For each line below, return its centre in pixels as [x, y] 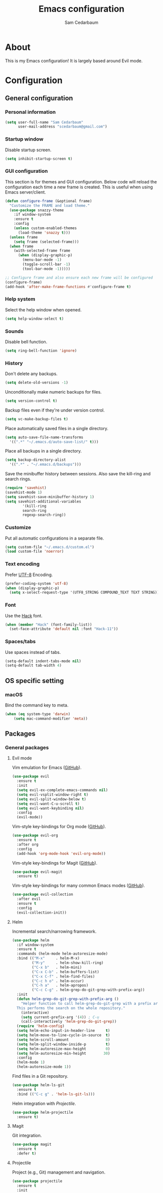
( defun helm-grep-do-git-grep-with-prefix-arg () [68, 999]
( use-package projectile [37, 1181]
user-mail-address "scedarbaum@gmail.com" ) [63, 127]
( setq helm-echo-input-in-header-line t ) [63, 1031]
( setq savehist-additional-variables [43, 501]
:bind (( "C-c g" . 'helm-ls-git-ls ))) [56, 1094]
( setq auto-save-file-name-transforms [44, 437]
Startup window [24, 139]
